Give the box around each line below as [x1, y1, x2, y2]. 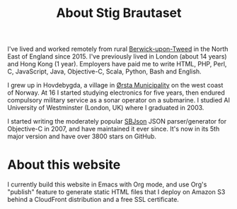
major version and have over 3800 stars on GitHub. [7, 132, 157, 141]
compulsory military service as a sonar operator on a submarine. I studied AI [7, 96, 231, 104]
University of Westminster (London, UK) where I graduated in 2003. [7, 104, 204, 112]
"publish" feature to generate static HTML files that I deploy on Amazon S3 [7, 188, 226, 196]
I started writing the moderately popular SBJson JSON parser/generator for [7, 117, 227, 126]
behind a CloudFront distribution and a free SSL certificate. [7, 196, 179, 204]
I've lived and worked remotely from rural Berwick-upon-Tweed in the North [7, 44, 229, 54]
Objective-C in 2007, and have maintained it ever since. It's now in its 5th [7, 125, 220, 133]
